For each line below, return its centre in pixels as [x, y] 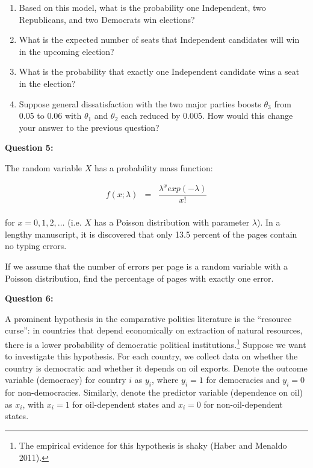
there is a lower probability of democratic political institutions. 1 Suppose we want [156, 343]
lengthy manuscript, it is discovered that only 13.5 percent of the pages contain [151, 234]
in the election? [47, 83]
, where [165, 380]
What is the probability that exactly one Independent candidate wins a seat [159, 71]
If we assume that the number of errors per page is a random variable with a [146, 266]
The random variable [44, 167]
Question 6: [29, 298]
